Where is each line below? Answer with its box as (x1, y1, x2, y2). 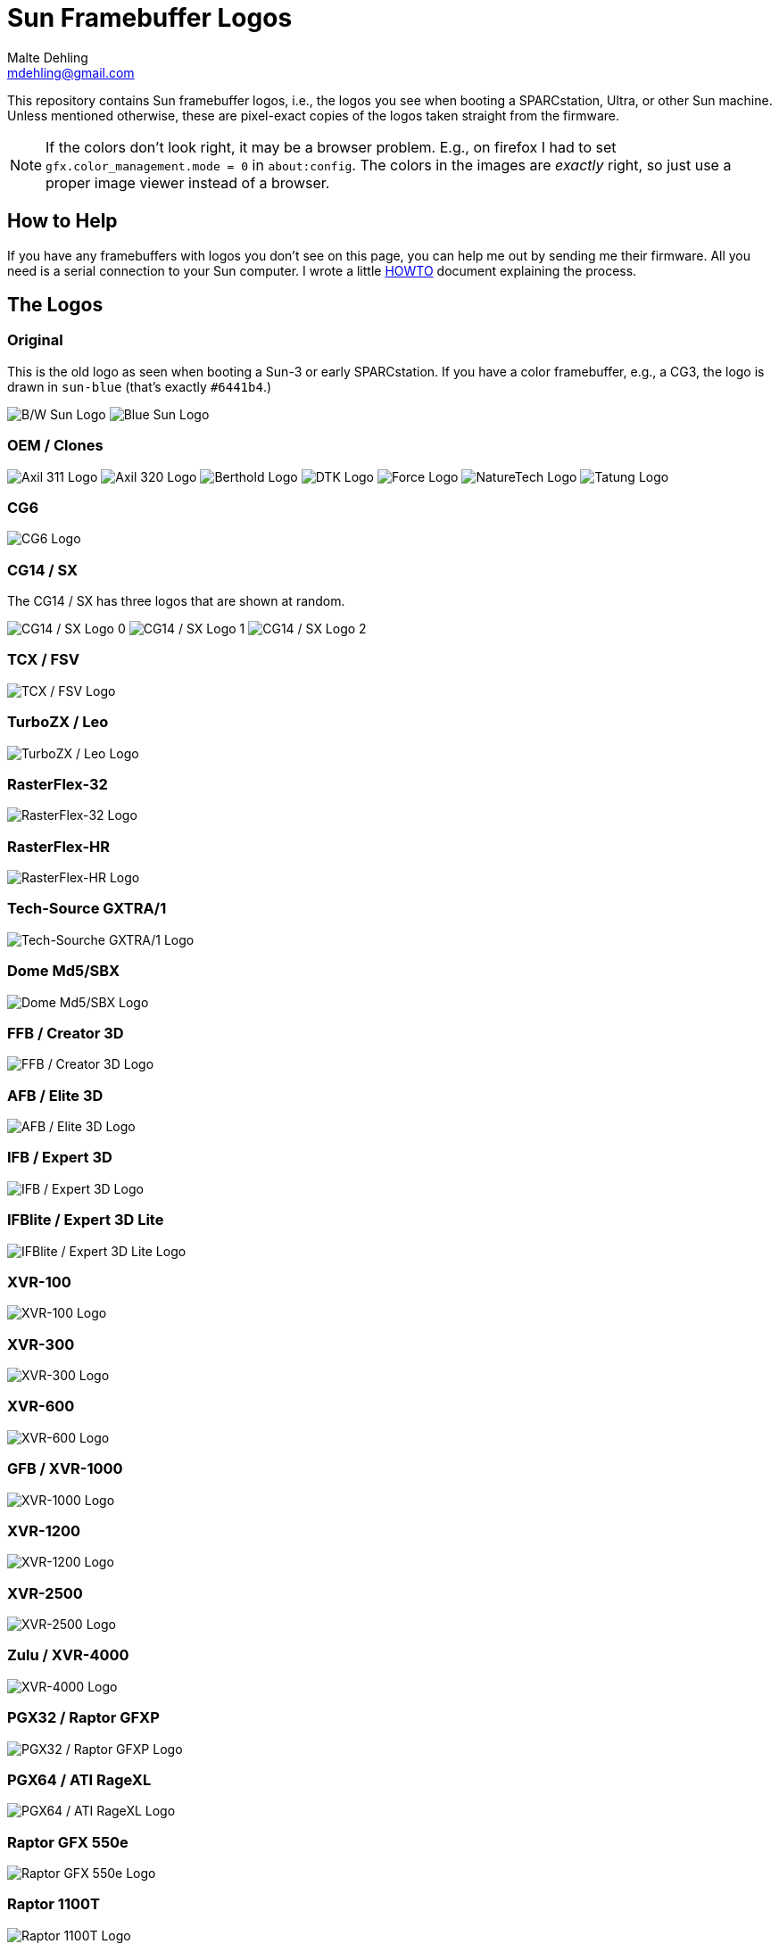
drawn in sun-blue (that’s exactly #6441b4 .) (7, 378, 272, 394)
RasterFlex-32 (7, 774, 108, 793)
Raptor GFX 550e (7, 1832, 128, 1851)
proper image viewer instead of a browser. (46, 173, 330, 192)
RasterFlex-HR (7, 837, 111, 856)
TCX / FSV (7, 650, 79, 669)
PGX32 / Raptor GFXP (7, 1708, 160, 1727)
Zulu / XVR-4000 (7, 1646, 129, 1665)
